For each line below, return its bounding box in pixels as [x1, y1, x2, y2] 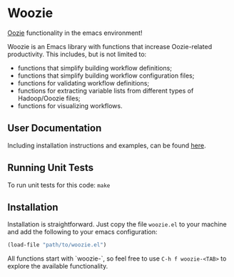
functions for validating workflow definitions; [17, 78, 150, 87]
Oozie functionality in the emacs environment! [7, 28, 143, 37]
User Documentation [7, 122, 102, 135]
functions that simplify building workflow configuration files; [17, 71, 195, 80]
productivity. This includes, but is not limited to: [7, 50, 147, 58]
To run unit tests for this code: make [7, 180, 111, 189]
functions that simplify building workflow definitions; [17, 63, 173, 72]
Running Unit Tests [7, 162, 94, 174]
